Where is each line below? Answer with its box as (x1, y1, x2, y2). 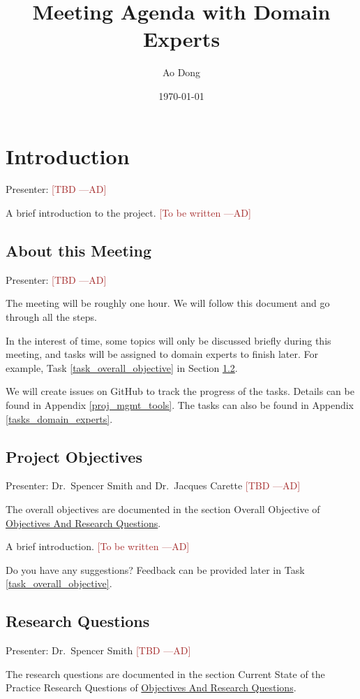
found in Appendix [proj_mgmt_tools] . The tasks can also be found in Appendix (6, 397, 354, 412)
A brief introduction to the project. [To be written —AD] (6, 206, 251, 220)
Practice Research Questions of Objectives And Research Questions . (6, 680, 297, 695)
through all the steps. (6, 310, 97, 324)
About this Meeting (6, 240, 151, 261)
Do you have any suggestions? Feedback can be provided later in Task (6, 562, 305, 577)
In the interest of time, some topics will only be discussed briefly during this (6, 333, 331, 347)
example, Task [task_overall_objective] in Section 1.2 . (6, 360, 238, 375)
